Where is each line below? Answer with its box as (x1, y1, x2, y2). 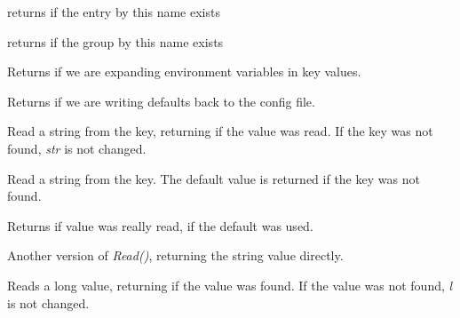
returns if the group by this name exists (7, 32, 224, 51)
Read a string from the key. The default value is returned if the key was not (7, 169, 420, 187)
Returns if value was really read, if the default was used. (7, 216, 313, 235)
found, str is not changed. (7, 139, 147, 157)
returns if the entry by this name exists (7, 3, 220, 20)
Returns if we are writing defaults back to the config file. (7, 91, 315, 110)
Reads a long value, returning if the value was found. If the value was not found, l (7, 275, 453, 294)
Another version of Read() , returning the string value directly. (7, 246, 344, 265)
